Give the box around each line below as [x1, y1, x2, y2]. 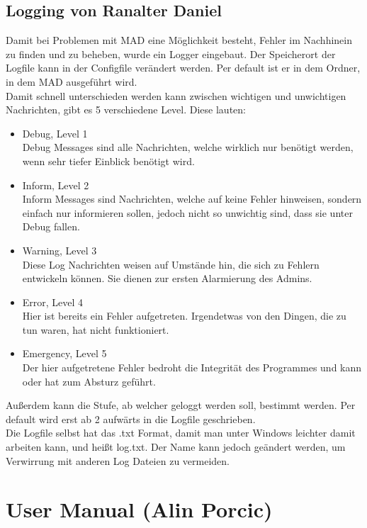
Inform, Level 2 [22, 177, 89, 192]
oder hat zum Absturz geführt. [22, 373, 156, 388]
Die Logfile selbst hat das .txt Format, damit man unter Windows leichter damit [6, 425, 356, 440]
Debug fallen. [22, 219, 80, 234]
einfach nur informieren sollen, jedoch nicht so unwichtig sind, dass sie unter [22, 205, 353, 220]
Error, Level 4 [22, 294, 84, 309]
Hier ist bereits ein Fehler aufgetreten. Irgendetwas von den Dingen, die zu [22, 308, 346, 323]
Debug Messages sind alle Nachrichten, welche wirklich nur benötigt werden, [22, 140, 354, 155]
